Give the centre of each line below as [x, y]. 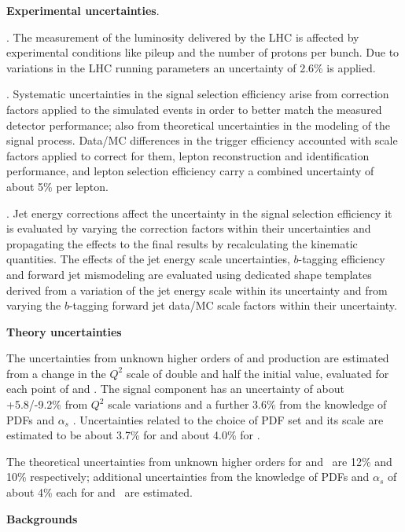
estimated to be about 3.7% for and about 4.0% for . [133, 435]
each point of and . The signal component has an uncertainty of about [175, 389]
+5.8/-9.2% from [47, 404]
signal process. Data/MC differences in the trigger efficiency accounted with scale [202, 140]
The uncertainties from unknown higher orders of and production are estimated [198, 358]
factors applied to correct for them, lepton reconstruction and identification [188, 155]
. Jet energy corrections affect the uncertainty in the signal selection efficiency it [199, 213]
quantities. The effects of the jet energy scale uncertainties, [148, 259]
